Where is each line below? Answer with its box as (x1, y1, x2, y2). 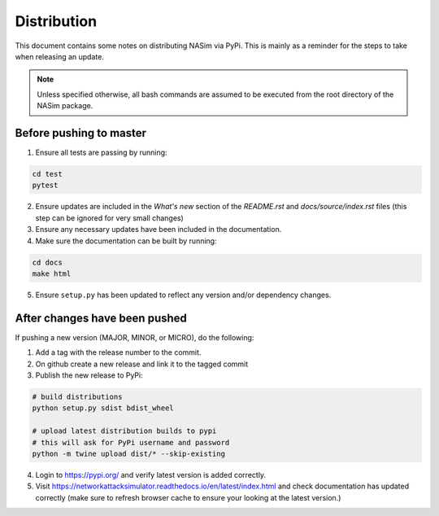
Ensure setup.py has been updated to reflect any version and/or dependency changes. (35, 290, 332, 300)
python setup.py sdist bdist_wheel (32, 404, 174, 413)
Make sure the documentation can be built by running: (35, 236, 217, 246)
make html (32, 269, 72, 278)
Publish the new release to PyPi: (35, 370, 143, 380)
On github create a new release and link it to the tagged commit (35, 359, 249, 369)
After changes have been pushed (15, 311, 187, 325)
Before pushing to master (15, 126, 146, 140)
